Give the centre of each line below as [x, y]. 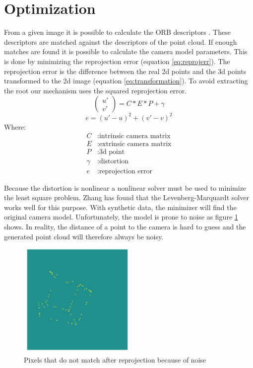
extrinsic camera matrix [135, 144]
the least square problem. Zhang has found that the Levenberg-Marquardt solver [126, 197]
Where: [15, 126]
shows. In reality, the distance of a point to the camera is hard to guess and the [125, 226]
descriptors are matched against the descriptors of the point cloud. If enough [121, 41]
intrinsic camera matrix [135, 136]
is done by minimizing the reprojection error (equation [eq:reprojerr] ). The [117, 61]
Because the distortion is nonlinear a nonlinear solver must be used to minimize [125, 187]
